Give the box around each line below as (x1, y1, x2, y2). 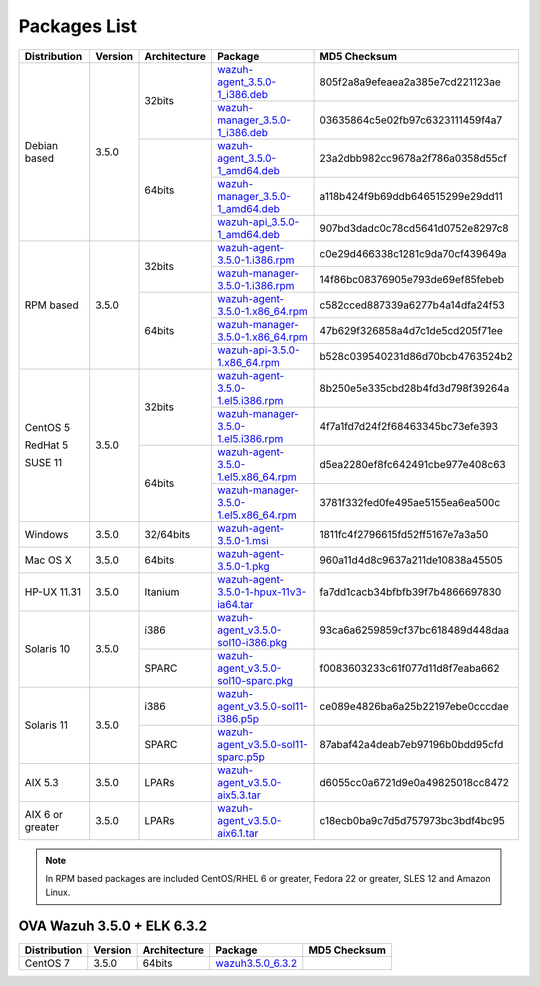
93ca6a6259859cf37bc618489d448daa (319, 623, 510, 637)
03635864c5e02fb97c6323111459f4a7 (319, 113, 503, 127)
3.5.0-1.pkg (216, 559, 270, 573)
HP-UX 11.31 (24, 585, 82, 599)
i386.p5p (216, 711, 260, 725)
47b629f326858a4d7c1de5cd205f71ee (319, 323, 504, 337)
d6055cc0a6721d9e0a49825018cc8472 (319, 775, 510, 789)
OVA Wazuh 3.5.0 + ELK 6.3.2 (18, 918, 207, 935)
